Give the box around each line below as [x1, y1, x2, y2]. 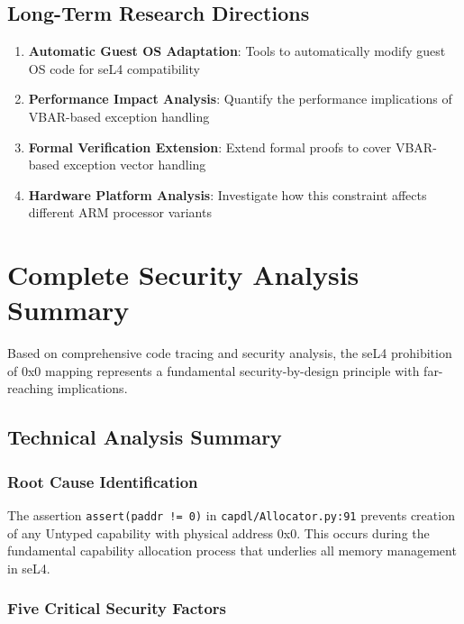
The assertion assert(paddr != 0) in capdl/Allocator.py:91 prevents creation [7, 506, 455, 525]
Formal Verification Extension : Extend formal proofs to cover [28, 137, 392, 156]
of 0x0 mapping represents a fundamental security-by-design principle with [7, 361, 420, 380]
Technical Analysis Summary [7, 423, 282, 451]
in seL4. [7, 558, 50, 577]
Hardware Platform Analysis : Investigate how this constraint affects [28, 185, 427, 204]
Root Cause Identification [7, 470, 198, 492]
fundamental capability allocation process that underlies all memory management [7, 541, 457, 560]
